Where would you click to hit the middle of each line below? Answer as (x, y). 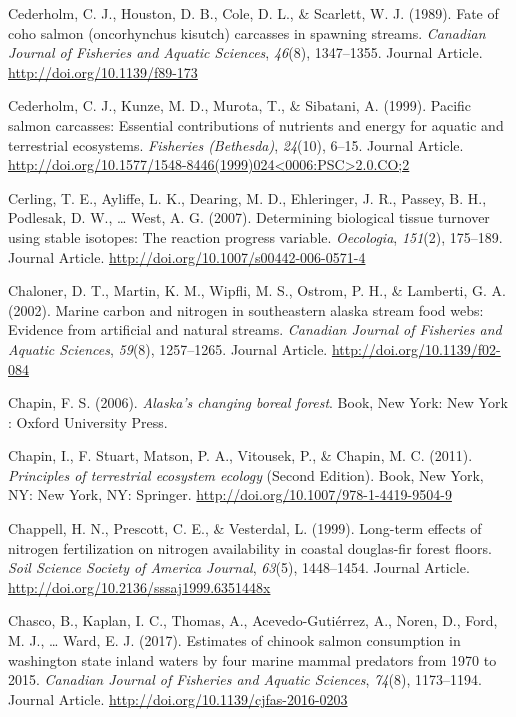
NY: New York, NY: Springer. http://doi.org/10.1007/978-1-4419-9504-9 (230, 494)
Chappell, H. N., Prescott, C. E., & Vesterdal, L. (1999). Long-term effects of (245, 528)
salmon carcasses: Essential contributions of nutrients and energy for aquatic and (256, 124)
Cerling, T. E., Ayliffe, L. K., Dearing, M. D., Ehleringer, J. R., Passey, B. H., (247, 197)
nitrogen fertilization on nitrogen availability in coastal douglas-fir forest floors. (250, 547)
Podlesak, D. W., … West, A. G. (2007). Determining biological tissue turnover (249, 217)
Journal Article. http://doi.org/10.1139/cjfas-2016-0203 (178, 698)
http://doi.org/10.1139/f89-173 (103, 71)
